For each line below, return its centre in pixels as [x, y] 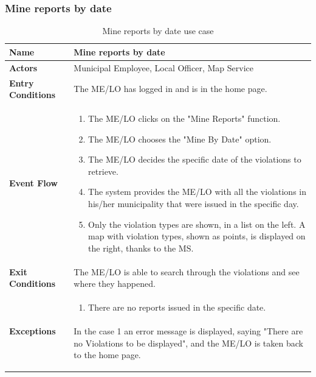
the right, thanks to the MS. [141, 248]
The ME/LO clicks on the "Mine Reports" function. [184, 118]
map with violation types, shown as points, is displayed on [197, 236]
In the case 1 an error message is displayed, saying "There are [188, 331]
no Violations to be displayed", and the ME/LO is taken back [188, 343]
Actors [23, 67]
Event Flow [33, 183]
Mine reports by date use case [158, 31]
